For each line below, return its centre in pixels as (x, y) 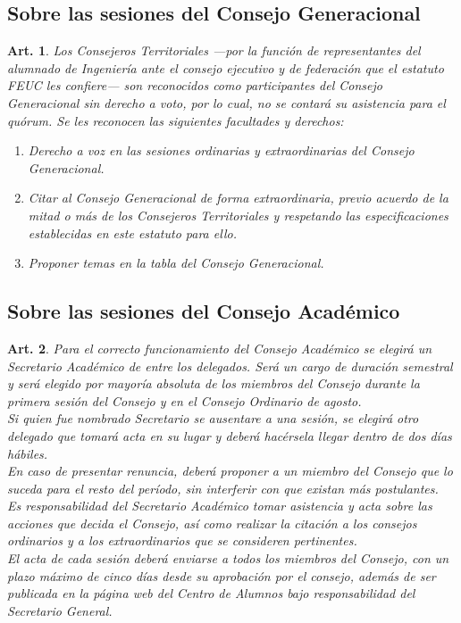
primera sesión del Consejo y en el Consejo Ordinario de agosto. (184, 400)
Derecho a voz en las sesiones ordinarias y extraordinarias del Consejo (221, 150)
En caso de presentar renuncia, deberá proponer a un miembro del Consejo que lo (230, 471)
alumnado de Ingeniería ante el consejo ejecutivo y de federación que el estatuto (226, 67)
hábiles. (28, 453)
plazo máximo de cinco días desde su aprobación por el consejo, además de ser (222, 575)
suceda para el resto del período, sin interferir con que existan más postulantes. (223, 488)
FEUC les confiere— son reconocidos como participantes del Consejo (195, 85)
